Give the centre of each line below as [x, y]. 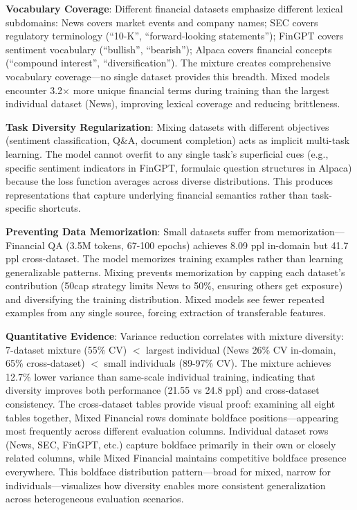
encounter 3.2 [34, 90]
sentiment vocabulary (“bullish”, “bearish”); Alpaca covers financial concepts [169, 49]
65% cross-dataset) [45, 363]
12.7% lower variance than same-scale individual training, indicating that [161, 376]
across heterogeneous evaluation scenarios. [95, 499]
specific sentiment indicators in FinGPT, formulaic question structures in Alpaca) [179, 167]
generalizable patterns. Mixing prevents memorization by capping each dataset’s [175, 272]
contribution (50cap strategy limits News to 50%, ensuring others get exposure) [174, 285]
